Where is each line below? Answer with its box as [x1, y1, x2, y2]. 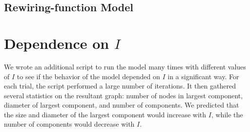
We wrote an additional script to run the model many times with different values [4, 61, 246, 71]
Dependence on [4, 33, 109, 53]
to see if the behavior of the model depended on [17, 71, 160, 81]
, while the [211, 109, 243, 119]
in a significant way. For [167, 71, 239, 81]
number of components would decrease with [4, 119, 135, 129]
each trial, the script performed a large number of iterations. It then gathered [4, 81, 236, 91]
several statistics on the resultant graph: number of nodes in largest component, [4, 90, 243, 100]
